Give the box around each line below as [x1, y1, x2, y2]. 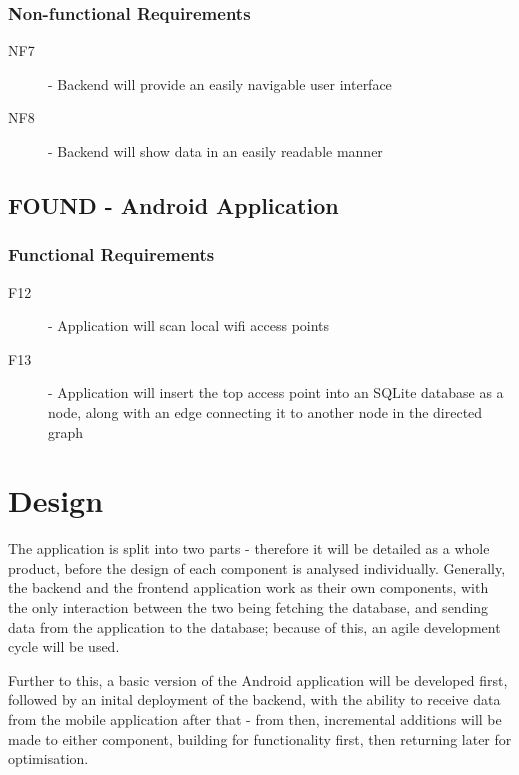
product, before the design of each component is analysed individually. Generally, [8, 557, 506, 578]
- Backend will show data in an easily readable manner [48, 141, 383, 161]
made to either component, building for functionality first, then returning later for [8, 728, 512, 749]
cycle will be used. [8, 636, 120, 657]
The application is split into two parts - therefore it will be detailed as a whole [8, 538, 490, 559]
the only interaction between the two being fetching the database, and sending [8, 597, 489, 618]
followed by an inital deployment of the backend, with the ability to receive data [8, 689, 501, 710]
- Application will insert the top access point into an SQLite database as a [48, 382, 504, 403]
